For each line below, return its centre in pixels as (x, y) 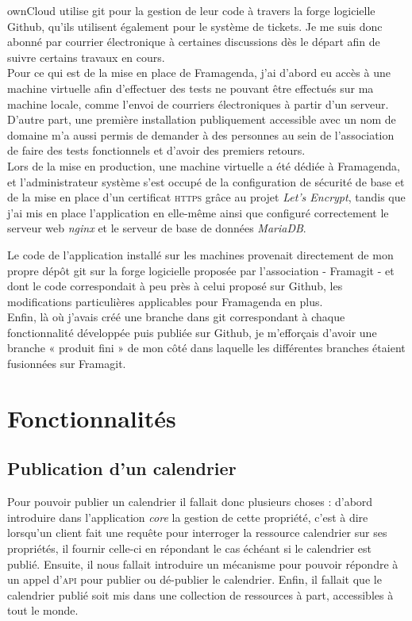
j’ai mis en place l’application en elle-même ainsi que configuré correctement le (198, 212)
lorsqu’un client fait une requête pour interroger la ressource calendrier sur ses (197, 533)
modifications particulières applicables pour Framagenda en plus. (165, 301)
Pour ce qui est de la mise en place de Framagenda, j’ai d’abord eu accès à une (199, 73)
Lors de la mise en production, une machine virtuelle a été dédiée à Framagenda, (204, 165)
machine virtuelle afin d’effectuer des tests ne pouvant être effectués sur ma (191, 88)
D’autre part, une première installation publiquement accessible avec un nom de (202, 119)
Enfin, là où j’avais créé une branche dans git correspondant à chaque (176, 317)
